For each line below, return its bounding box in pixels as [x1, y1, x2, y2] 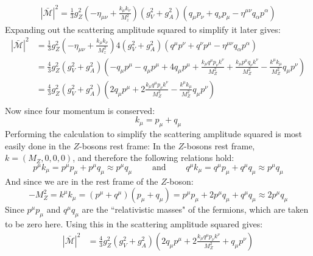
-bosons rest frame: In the [79, 139, 175, 152]
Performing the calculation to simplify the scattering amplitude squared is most [5, 127, 303, 140]
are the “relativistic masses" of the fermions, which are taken [82, 203, 309, 216]
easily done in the [5, 139, 71, 152]
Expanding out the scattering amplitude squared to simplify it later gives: [5, 23, 281, 35]
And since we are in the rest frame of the [5, 174, 158, 187]
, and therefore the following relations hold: [72, 151, 234, 164]
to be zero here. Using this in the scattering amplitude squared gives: [5, 218, 263, 230]
